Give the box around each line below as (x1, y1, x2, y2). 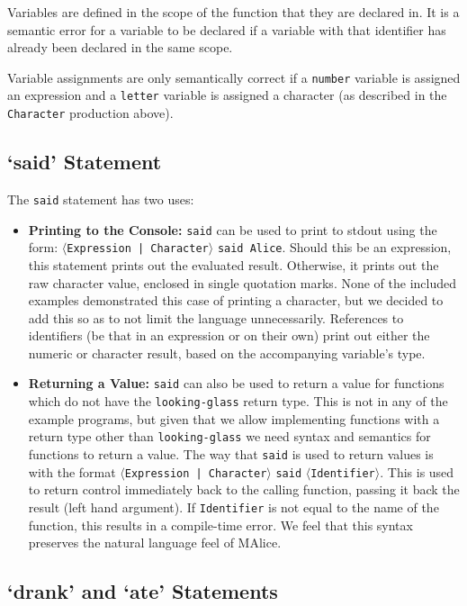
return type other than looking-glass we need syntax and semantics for (28, 427, 431, 446)
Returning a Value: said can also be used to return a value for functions (28, 374, 445, 393)
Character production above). (7, 104, 174, 122)
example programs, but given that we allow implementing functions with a (28, 409, 440, 428)
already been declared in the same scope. (7, 38, 233, 57)
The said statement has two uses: (7, 189, 194, 208)
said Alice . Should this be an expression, (217, 238, 452, 257)
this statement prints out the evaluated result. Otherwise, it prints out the (28, 255, 439, 274)
